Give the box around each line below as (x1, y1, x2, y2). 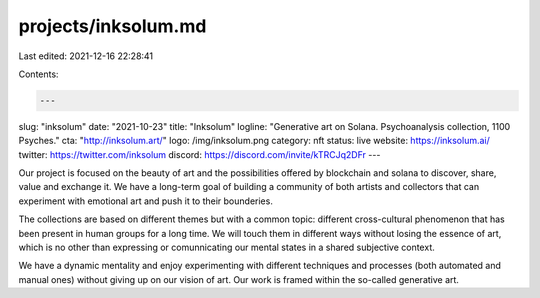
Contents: (18, 68, 59, 80)
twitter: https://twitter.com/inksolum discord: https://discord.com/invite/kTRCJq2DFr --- (18, 148, 381, 160)
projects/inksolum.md (18, 15, 207, 37)
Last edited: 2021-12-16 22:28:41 (18, 50, 154, 62)
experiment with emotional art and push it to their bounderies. (18, 195, 274, 207)
